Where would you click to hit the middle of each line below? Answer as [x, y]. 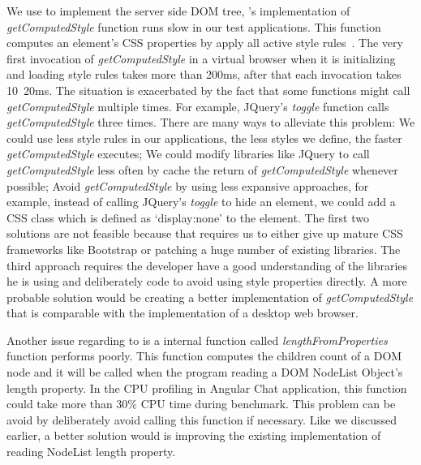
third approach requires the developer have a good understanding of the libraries [207, 265]
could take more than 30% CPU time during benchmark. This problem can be [201, 404]
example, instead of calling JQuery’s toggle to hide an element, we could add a [201, 202]
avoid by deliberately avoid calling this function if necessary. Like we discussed [202, 419]
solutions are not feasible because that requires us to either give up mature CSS [205, 233]
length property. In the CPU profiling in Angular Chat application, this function [207, 387]
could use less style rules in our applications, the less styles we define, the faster [204, 138]
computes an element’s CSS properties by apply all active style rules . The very [205, 43]
